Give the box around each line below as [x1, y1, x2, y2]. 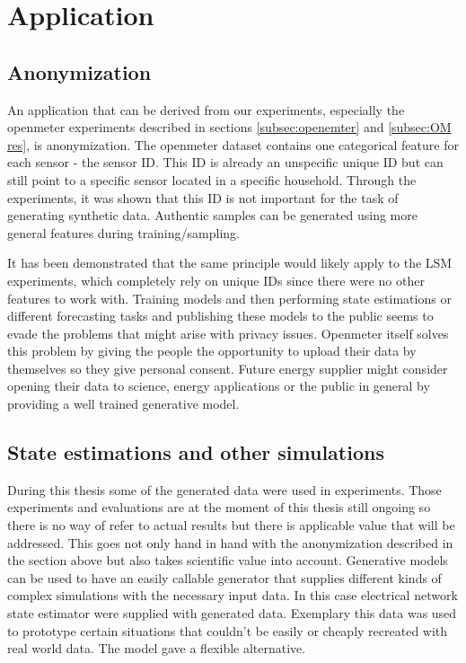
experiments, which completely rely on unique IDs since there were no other [7, 270, 425, 289]
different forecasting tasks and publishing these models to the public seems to [7, 306, 434, 325]
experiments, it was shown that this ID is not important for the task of [7, 188, 399, 207]
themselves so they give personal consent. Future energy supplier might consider [7, 358, 448, 377]
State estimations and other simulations [7, 438, 384, 466]
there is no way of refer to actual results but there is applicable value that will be [7, 516, 455, 535]
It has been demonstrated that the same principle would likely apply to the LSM [7, 253, 453, 272]
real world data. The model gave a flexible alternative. [7, 639, 306, 658]
